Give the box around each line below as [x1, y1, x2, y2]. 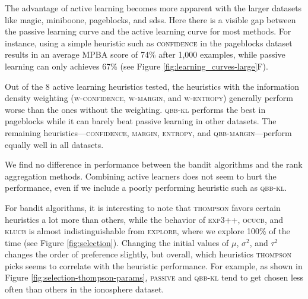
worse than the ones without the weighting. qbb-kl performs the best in [5, 103, 266, 115]
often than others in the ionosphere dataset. [5, 283, 164, 295]
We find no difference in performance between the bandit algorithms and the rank [5, 158, 303, 171]
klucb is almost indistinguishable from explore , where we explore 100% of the [5, 225, 290, 237]
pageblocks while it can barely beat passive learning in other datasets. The [5, 115, 277, 127]
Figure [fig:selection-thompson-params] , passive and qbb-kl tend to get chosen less [5, 271, 304, 284]
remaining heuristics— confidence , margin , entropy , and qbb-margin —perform [5, 126, 292, 139]
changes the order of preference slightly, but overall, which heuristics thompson [5, 248, 291, 260]
